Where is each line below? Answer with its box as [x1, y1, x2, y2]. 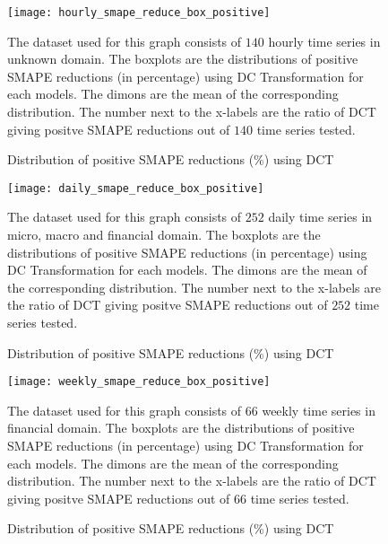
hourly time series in [268, 31, 381, 50]
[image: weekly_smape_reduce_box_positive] [7, 375, 271, 389]
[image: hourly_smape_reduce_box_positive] [7, 6, 271, 19]
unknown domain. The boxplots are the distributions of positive [7, 49, 358, 68]
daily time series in [268, 207, 373, 226]
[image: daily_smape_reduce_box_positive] [7, 181, 264, 195]
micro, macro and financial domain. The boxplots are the [7, 225, 321, 244]
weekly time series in [262, 400, 375, 419]
